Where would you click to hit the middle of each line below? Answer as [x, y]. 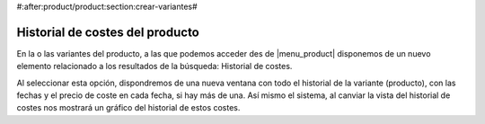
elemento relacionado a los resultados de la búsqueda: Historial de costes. [154, 66]
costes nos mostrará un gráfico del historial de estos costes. [128, 108]
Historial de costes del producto [108, 32]
